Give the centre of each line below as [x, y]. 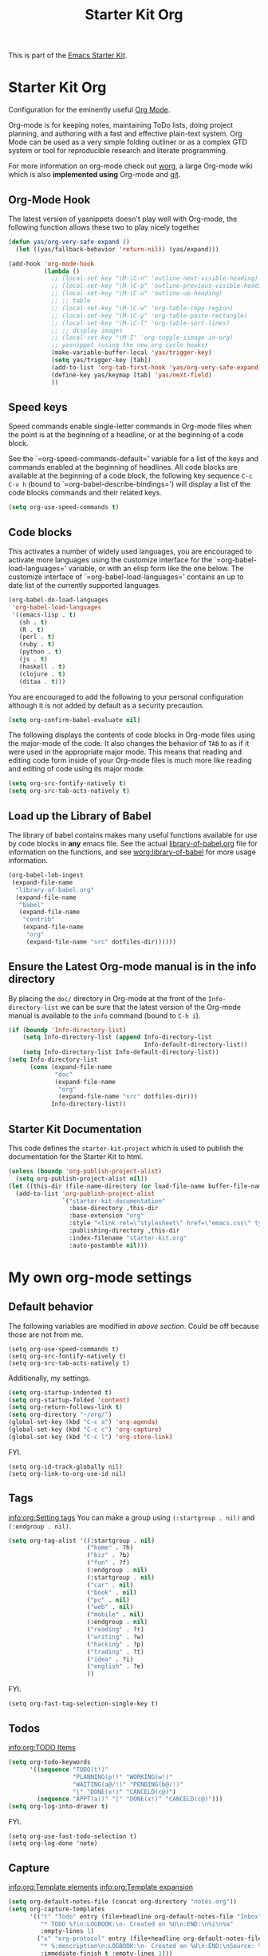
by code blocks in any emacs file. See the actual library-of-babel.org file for [133, 844]
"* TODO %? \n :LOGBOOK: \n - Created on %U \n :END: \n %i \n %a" [137, 1924]
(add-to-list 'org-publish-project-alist [85, 1193]
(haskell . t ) [42, 666]
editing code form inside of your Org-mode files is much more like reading [130, 760]
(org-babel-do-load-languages [59, 600]
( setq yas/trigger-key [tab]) [101, 361]
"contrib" [39, 920]
